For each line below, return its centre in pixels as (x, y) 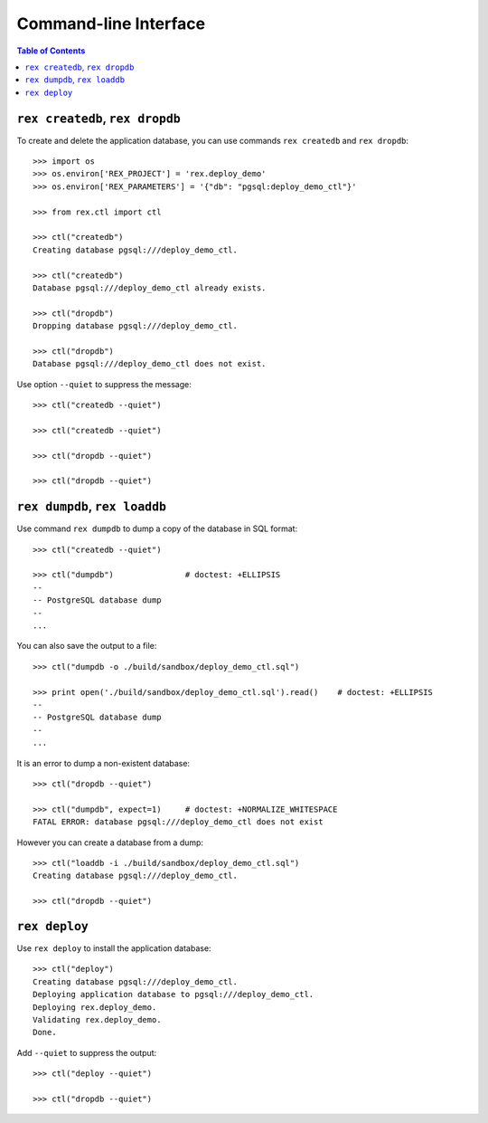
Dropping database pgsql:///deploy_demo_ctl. (136, 326)
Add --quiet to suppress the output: (87, 1052)
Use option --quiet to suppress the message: (104, 384)
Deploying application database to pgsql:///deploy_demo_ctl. (174, 995)
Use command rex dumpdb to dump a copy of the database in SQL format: (157, 528)
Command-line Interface (111, 24)
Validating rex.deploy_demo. (97, 1019)
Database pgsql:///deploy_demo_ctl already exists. (150, 288)
